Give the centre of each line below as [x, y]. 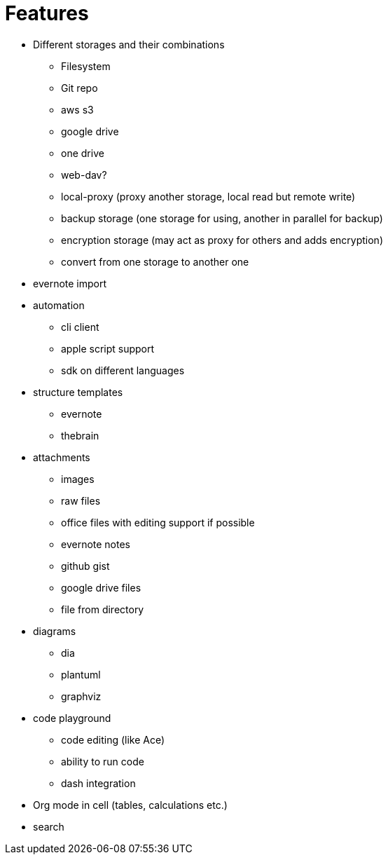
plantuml [81, 674]
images [78, 479]
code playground [72, 718]
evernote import [70, 283]
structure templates [78, 392]
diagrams [55, 631]
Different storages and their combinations [129, 44]
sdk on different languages [123, 370]
